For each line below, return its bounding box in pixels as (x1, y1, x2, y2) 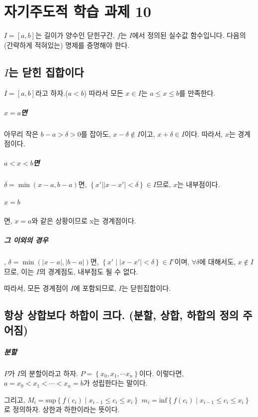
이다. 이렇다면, (139, 368, 184, 378)
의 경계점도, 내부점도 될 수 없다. (39, 266, 138, 276)
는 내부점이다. (177, 179, 220, 190)
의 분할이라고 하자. (20, 368, 78, 378)
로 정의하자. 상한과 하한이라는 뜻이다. (4, 404, 120, 415)
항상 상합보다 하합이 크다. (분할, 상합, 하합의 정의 (4, 307, 239, 323)
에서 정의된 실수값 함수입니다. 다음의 (132, 30, 246, 40)
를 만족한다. (179, 87, 216, 98)
